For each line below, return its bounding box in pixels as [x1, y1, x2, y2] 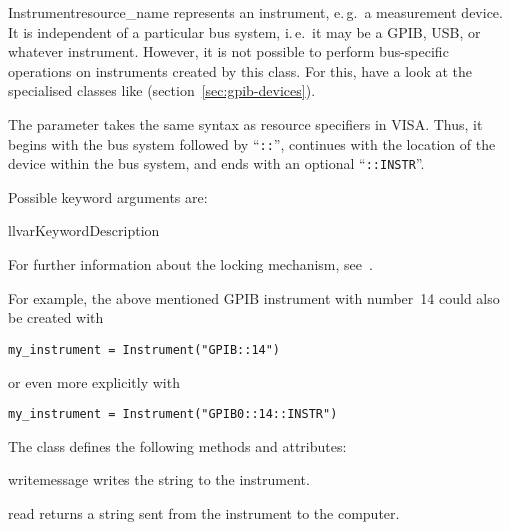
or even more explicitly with [8, 371, 180, 392]
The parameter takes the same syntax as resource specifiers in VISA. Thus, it [8, 113, 483, 134]
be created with [8, 307, 104, 328]
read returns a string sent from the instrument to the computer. [8, 502, 400, 523]
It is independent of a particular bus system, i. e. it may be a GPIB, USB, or [8, 21, 481, 42]
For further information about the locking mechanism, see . [8, 254, 373, 275]
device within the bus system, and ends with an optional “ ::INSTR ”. [8, 153, 425, 174]
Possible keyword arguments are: [8, 186, 208, 207]
